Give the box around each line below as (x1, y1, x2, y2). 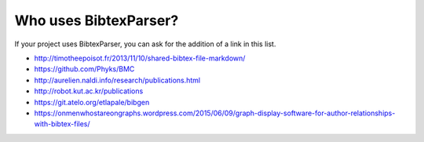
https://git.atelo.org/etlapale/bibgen (34, 97, 150, 107)
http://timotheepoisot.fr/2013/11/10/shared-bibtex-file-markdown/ (34, 53, 246, 63)
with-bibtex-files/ (34, 119, 90, 129)
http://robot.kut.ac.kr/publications (34, 86, 144, 96)
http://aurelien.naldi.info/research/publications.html (34, 75, 200, 85)
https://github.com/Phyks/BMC (34, 64, 135, 74)
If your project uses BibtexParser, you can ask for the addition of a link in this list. (14, 39, 276, 49)
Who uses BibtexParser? (14, 12, 179, 29)
